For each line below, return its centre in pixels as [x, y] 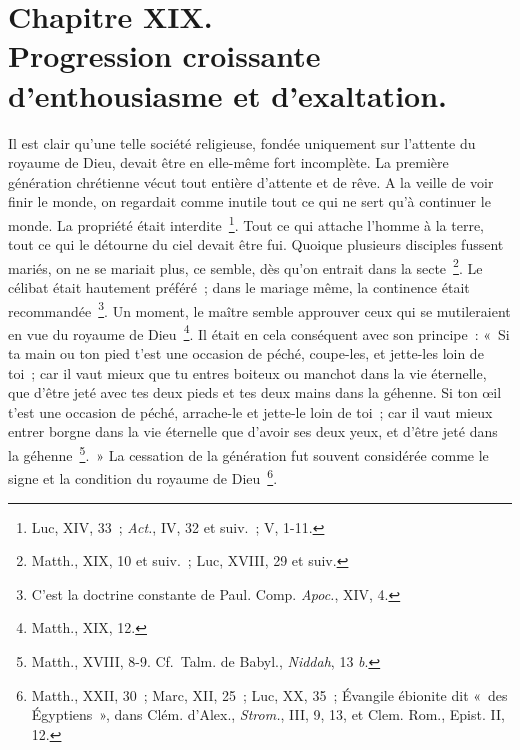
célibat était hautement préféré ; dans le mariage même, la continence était [239, 286]
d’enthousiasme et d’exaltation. [227, 94]
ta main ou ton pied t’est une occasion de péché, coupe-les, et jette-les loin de [246, 353]
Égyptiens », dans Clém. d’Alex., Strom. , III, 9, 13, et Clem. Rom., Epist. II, [268, 714]
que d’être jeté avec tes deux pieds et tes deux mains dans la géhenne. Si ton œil [255, 392]
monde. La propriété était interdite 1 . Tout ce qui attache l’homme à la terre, [246, 223]
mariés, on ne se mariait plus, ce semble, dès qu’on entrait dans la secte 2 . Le [245, 266]
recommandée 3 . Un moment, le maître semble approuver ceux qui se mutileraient [259, 309]
